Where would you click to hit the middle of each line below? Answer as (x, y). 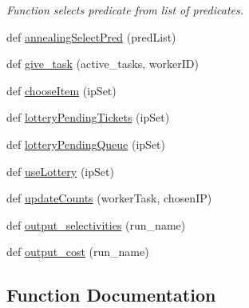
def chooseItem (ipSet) (61, 90)
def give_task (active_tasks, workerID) (103, 64)
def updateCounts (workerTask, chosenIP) (109, 198)
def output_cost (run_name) (78, 252)
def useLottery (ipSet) (60, 171)
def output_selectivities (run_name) (96, 224)
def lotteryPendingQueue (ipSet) (86, 144)
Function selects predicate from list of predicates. (125, 10)
